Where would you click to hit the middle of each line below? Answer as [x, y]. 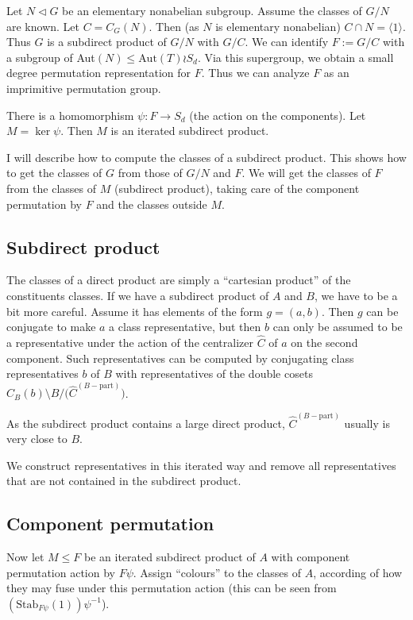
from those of [150, 173]
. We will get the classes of [306, 173]
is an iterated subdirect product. [190, 131]
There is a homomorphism [70, 115]
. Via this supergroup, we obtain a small [295, 57]
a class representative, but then [185, 327]
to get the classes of [54, 173]
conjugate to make [51, 327]
